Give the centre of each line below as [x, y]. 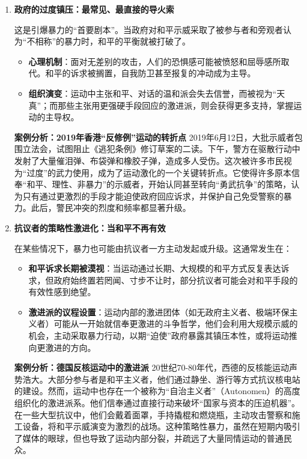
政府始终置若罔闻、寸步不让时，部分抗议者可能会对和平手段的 [176, 280]
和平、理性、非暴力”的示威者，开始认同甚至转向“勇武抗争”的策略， [159, 184]
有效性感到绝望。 [62, 292]
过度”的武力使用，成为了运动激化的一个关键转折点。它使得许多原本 [159, 172]
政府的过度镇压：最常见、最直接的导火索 [94, 9]
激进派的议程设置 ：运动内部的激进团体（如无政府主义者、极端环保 [159, 312]
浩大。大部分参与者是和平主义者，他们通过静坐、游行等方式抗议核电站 [161, 379]
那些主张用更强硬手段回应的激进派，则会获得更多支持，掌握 [176, 105]
